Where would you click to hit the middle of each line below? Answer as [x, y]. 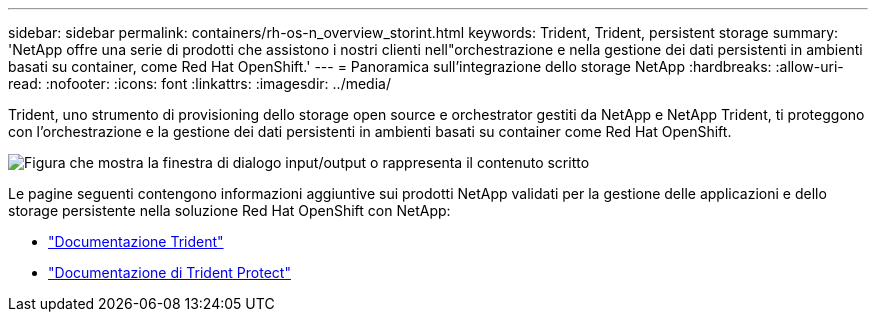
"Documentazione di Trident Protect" [169, 272]
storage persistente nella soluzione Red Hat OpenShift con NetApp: [229, 210]
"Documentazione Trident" [136, 241]
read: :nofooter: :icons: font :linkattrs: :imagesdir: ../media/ [199, 83]
